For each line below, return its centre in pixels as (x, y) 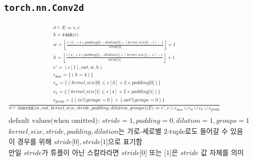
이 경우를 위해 (30, 142)
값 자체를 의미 (222, 153)
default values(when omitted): (54, 121)
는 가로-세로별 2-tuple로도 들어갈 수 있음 (181, 132)
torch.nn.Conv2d (44, 8)
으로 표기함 (125, 142)
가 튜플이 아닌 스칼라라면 (80, 153)
